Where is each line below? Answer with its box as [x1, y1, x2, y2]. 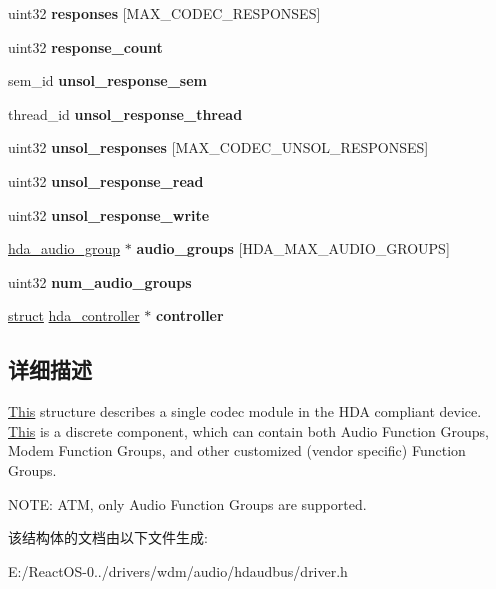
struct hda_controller [8, 305, 140, 326]
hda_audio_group [8, 238, 121, 259]
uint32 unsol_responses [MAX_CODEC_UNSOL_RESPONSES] [8, 137, 429, 158]
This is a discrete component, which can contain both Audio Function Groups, [8, 420, 489, 441]
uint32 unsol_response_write [8, 204, 210, 225]
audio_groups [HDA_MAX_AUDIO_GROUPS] [136, 238, 450, 259]
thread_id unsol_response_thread [8, 103, 243, 124]
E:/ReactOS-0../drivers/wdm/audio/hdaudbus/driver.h [8, 560, 348, 581]
